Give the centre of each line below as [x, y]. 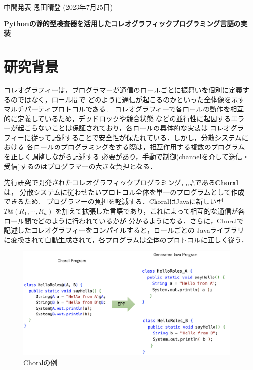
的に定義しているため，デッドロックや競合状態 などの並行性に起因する [117, 118]
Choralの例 [40, 362]
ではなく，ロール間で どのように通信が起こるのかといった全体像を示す [131, 99]
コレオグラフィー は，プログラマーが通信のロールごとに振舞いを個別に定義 [123, 89]
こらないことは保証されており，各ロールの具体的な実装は [116, 128]
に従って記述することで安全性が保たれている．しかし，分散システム [133, 137]
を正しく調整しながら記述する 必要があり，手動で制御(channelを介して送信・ [126, 157]
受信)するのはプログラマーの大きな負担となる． [80, 166]
